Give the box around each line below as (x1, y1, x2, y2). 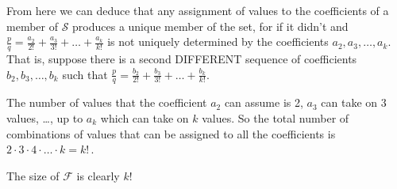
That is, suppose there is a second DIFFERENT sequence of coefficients (6, 51, 357, 67)
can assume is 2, (224, 94, 303, 111)
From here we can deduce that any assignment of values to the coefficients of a (6, 2, 389, 18)
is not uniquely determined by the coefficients (107, 33, 329, 50)
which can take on (100, 110, 189, 127)
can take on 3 (321, 94, 387, 111)
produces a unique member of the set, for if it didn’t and (72, 17, 349, 34)
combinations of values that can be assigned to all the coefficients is (6, 125, 336, 142)
